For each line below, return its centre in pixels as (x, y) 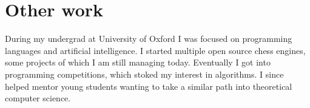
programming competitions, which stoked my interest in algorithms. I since (144, 74)
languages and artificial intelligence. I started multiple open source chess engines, (155, 50)
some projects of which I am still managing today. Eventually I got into (138, 62)
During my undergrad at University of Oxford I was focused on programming (149, 39)
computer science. (38, 98)
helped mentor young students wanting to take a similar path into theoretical (149, 86)
